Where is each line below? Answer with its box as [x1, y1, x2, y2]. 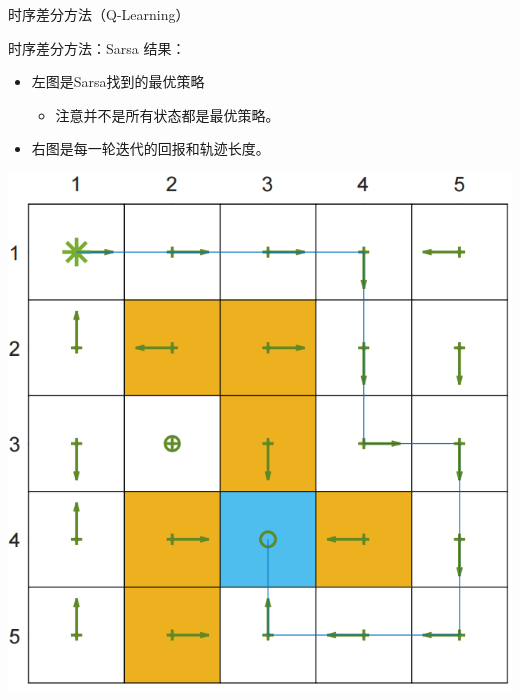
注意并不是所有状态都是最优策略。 [55, 104, 280, 125]
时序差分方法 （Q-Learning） [8, 4, 190, 24]
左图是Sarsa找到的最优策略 [31, 71, 205, 92]
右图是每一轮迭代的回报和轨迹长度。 [31, 138, 270, 159]
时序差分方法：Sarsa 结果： [8, 37, 186, 58]
